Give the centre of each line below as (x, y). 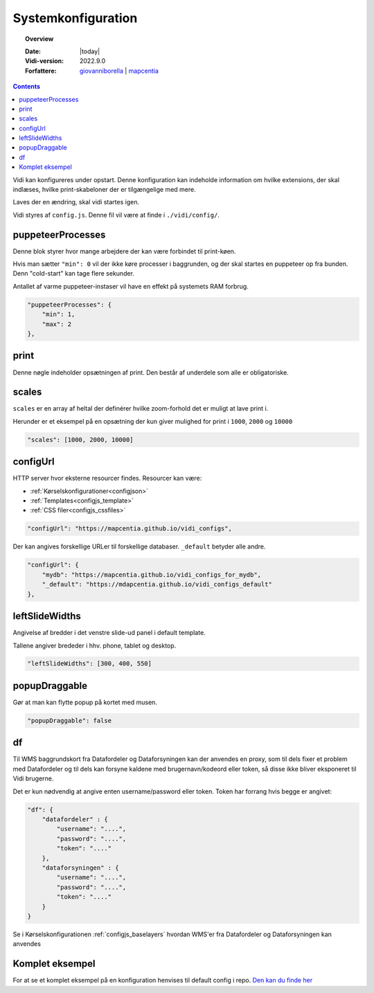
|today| (90, 51)
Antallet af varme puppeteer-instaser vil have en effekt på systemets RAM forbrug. (131, 286)
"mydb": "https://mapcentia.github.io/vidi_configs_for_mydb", (152, 574)
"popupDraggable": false (70, 721)
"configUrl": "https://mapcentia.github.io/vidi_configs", (130, 529)
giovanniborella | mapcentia (119, 71)
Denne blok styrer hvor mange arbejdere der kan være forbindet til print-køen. (124, 251)
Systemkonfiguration (75, 18)
